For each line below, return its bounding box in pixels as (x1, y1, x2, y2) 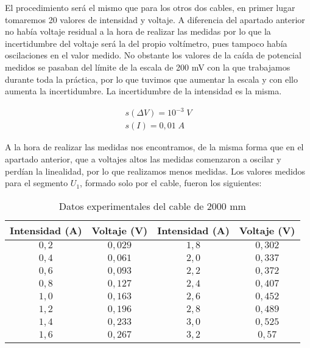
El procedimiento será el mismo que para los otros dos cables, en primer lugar (5, 1, 295, 13)
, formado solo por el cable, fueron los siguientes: (80, 176, 262, 189)
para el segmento (5, 176, 68, 189)
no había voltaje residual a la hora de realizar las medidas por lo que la (5, 25, 271, 38)
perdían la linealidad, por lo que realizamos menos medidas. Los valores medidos (5, 164, 306, 177)
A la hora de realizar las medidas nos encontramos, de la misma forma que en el (5, 141, 304, 153)
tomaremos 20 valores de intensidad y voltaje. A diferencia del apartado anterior (5, 13, 305, 26)
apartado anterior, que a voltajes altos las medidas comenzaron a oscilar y (5, 152, 281, 165)
